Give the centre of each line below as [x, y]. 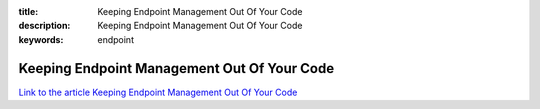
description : [44, 26]
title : [28, 11]
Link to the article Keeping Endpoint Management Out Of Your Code [158, 92]
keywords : [41, 39]
